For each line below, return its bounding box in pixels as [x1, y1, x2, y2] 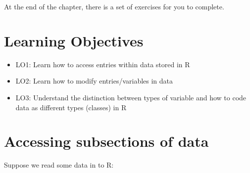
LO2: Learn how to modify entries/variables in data [15, 76, 173, 86]
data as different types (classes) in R [15, 102, 127, 112]
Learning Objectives [4, 30, 144, 50]
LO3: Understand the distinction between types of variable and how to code [15, 92, 247, 102]
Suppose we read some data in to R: [4, 160, 114, 170]
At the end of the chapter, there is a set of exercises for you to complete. [4, 1, 224, 11]
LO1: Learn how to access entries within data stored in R [15, 59, 190, 69]
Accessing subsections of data [4, 131, 209, 151]
